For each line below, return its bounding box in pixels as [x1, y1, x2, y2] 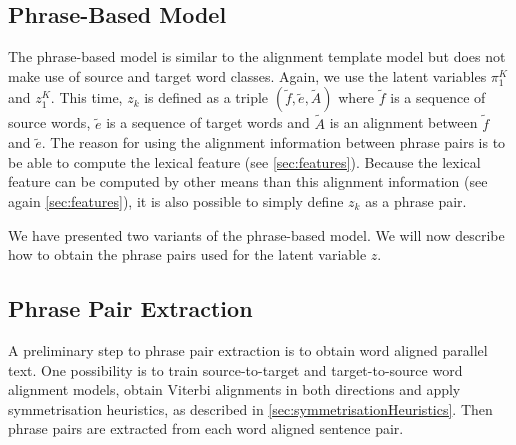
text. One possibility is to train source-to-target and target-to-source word [8, 359, 463, 380]
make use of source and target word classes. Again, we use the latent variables [8, 65, 487, 86]
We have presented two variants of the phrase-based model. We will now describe [8, 224, 505, 245]
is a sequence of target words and [106, 112, 310, 133]
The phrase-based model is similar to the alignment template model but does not [8, 46, 506, 67]
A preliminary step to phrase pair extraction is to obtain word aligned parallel [8, 339, 488, 360]
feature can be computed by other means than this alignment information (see [8, 171, 488, 192]
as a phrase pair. [365, 190, 467, 211]
